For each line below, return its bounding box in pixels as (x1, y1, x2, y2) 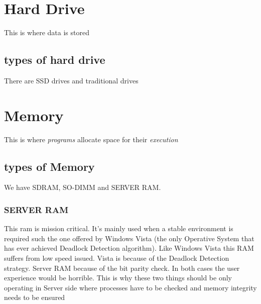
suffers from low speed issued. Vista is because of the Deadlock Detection (4, 253, 229, 263)
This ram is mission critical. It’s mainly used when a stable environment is (4, 223, 233, 234)
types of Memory (4, 158, 95, 174)
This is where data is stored (4, 27, 89, 38)
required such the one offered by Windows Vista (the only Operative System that (4, 233, 254, 243)
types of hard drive (4, 52, 105, 67)
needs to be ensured (4, 292, 65, 302)
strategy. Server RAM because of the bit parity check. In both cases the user (4, 262, 240, 273)
